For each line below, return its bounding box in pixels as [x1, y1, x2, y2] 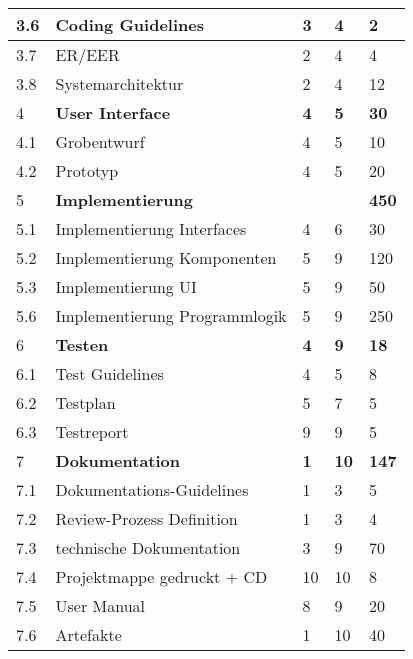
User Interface [55, 101, 171, 124]
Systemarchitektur [55, 72, 184, 95]
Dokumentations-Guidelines [55, 478, 249, 501]
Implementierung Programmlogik [55, 304, 287, 327]
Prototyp [55, 159, 119, 182]
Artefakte [55, 623, 122, 646]
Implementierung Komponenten [55, 246, 277, 269]
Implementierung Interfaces [55, 217, 247, 240]
